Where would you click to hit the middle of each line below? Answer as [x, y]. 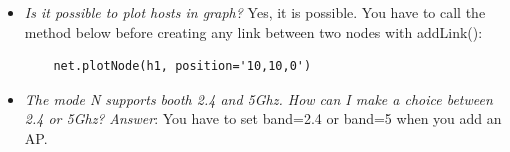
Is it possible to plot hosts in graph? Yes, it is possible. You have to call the [255, 12]
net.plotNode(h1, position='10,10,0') [182, 66]
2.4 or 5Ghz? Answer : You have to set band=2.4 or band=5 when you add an [263, 118]
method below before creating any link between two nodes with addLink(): [253, 31]
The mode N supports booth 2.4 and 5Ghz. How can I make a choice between [258, 98]
